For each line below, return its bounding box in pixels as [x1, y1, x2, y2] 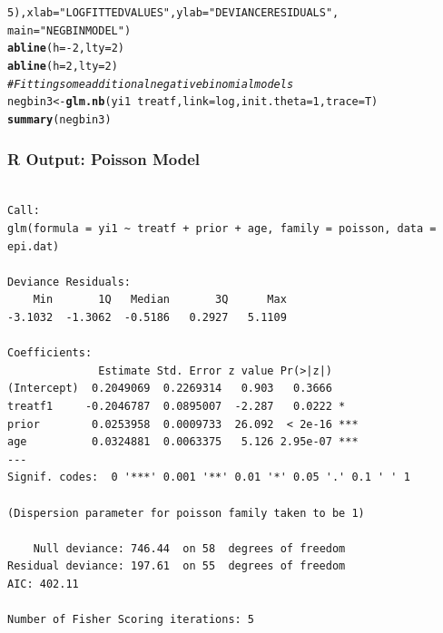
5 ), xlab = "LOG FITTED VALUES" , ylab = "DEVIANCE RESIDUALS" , [7, 6, 340, 19]
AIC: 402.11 [7, 577, 79, 590]
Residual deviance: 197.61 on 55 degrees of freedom [7, 560, 346, 573]
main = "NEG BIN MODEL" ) [7, 24, 132, 37]
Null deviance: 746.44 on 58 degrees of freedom [33, 541, 346, 555]
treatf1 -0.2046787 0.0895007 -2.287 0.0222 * [7, 399, 346, 413]
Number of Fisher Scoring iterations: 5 [7, 613, 255, 627]
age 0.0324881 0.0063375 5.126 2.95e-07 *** [7, 435, 359, 449]
